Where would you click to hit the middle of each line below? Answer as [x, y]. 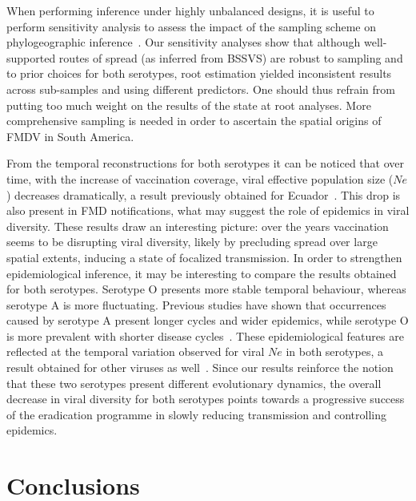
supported [31, 57]
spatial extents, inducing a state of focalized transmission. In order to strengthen [204, 257]
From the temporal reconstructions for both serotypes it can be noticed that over [205, 163]
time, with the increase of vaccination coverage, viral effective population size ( [200, 178]
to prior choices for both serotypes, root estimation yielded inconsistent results [199, 73]
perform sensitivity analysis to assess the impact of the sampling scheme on [192, 26]
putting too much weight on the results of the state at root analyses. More [189, 105]
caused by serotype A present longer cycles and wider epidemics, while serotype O [208, 320]
